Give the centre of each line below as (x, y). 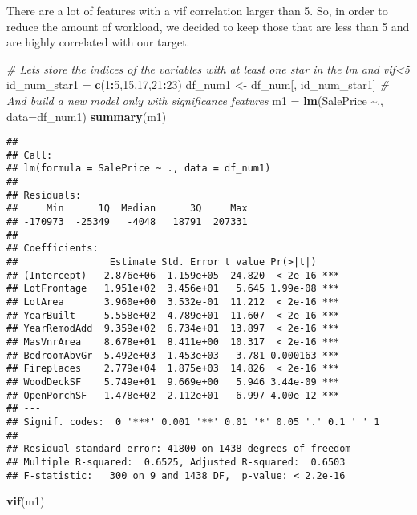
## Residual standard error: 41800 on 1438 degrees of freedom (179, 449)
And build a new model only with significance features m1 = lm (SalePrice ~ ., (195, 100)
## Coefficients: (53, 249)
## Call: (30, 155)
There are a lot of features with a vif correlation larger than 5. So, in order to (197, 10)
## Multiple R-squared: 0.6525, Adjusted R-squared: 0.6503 (176, 462)
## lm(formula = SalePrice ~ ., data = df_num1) (139, 169)
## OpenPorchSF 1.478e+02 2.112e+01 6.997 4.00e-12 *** (173, 395)
